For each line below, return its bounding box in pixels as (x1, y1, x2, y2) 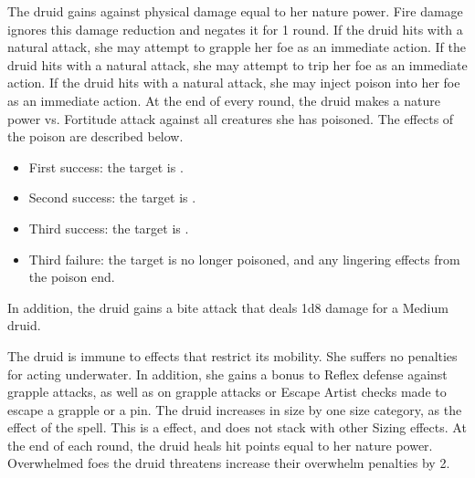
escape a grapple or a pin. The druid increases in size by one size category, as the (7, 400, 462, 419)
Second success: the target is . (28, 188, 196, 207)
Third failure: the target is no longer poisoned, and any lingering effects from (28, 249, 460, 268)
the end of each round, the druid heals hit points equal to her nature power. (7, 435, 433, 454)
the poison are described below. (7, 127, 184, 146)
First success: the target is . (28, 157, 184, 176)
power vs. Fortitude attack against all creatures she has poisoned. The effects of (7, 109, 454, 128)
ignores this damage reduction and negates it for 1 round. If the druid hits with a (7, 19, 463, 38)
